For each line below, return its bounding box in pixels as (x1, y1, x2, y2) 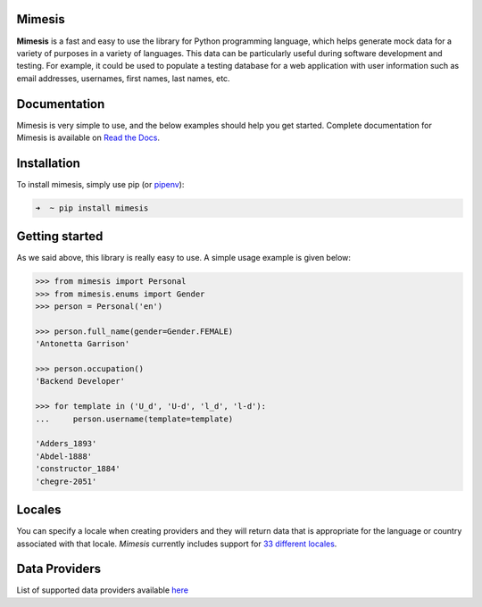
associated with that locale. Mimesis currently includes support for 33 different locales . (16, 538, 337, 549)
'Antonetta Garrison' (35, 339, 130, 349)
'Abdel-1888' (35, 451, 93, 461)
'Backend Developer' (35, 376, 125, 387)
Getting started (16, 229, 104, 245)
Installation (16, 155, 80, 170)
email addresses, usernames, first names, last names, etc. (16, 72, 231, 84)
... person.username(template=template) (35, 413, 234, 424)
